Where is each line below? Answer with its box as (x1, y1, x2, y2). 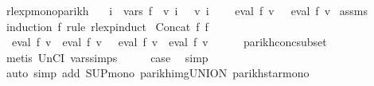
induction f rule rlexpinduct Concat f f (6, 18, 208, 34)
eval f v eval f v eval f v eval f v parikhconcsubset (11, 33, 327, 50)
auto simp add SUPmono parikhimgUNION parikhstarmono (6, 64, 310, 81)
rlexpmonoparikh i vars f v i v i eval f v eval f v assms (6, 2, 368, 18)
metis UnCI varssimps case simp (6, 49, 208, 65)
